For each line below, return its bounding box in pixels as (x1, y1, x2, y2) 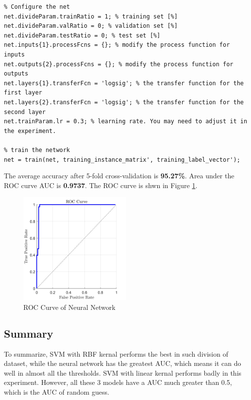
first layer (4, 89, 42, 96)
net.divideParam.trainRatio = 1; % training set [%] (4, 13, 178, 20)
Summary (4, 325, 53, 341)
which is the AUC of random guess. (4, 387, 109, 397)
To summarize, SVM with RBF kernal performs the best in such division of (4, 348, 228, 359)
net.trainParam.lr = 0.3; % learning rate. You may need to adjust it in (4, 118, 248, 125)
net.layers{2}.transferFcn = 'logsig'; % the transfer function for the (4, 98, 244, 106)
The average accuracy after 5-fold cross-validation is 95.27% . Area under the (4, 171, 234, 181)
